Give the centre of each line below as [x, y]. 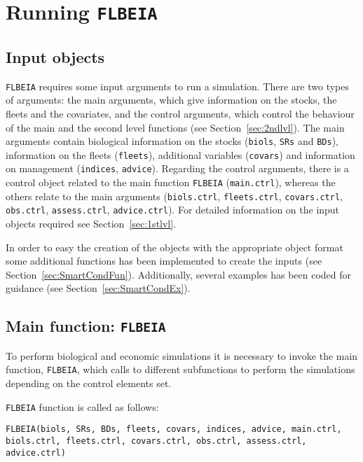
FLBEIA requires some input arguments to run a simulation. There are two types [177, 86]
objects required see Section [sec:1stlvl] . [91, 224]
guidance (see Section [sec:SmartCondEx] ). [98, 288]
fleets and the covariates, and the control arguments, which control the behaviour [180, 113]
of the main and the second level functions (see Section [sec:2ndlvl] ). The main [175, 127]
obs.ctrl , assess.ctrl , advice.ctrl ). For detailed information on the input [173, 210]
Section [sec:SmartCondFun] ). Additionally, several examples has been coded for [179, 274]
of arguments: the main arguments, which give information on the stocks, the [171, 100]
